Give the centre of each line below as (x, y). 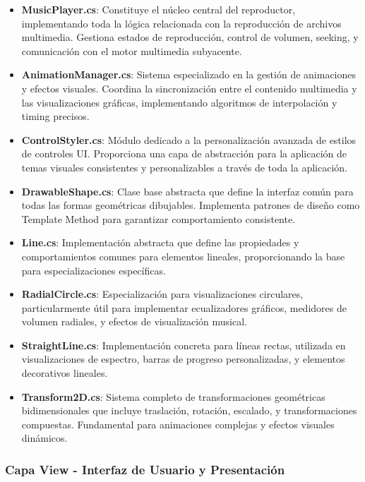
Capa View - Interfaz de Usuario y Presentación (145, 469)
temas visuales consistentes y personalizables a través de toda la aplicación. (184, 167)
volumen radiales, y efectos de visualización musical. (134, 321)
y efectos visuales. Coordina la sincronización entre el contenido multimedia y (189, 88)
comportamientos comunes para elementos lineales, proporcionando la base (183, 256)
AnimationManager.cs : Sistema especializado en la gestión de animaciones (189, 74)
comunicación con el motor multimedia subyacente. (132, 50)
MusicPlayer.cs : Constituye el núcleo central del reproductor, (158, 9)
